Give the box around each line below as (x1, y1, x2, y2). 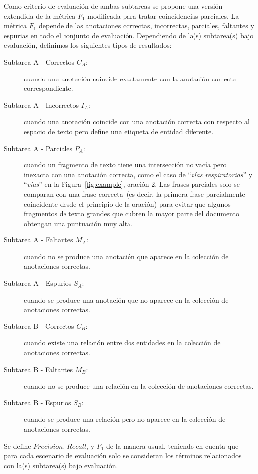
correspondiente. (24, 83, 73, 93)
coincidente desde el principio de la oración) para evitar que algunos (24, 198, 231, 209)
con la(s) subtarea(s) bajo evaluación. (4, 460, 118, 470)
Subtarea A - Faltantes (4, 235, 73, 245)
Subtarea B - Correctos (4, 320, 74, 331)
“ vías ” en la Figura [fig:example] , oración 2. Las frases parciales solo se (24, 179, 240, 189)
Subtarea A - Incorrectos (4, 99, 79, 110)
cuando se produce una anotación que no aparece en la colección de (24, 294, 229, 305)
